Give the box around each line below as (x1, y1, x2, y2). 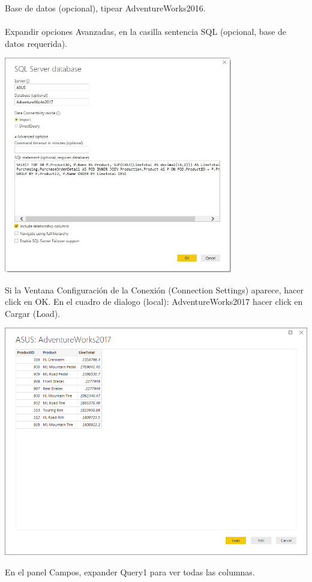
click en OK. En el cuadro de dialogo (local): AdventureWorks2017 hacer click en (5, 295, 303, 308)
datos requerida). (5, 37, 68, 49)
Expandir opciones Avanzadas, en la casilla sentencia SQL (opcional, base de (5, 25, 287, 38)
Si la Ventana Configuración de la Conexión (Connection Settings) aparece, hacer (5, 283, 304, 296)
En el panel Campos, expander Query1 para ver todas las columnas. (5, 566, 255, 578)
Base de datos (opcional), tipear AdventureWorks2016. (5, 2, 206, 14)
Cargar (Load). (5, 307, 61, 319)
